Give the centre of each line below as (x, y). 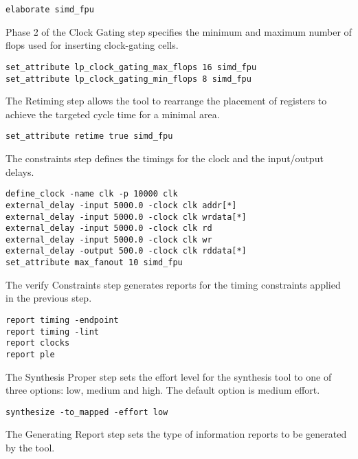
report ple (30, 354)
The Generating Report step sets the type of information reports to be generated (176, 434)
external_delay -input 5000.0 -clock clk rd (109, 228)
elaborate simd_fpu (50, 10)
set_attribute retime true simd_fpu (89, 136)
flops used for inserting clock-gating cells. (92, 45)
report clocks (38, 343)
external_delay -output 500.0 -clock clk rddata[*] (126, 251)
